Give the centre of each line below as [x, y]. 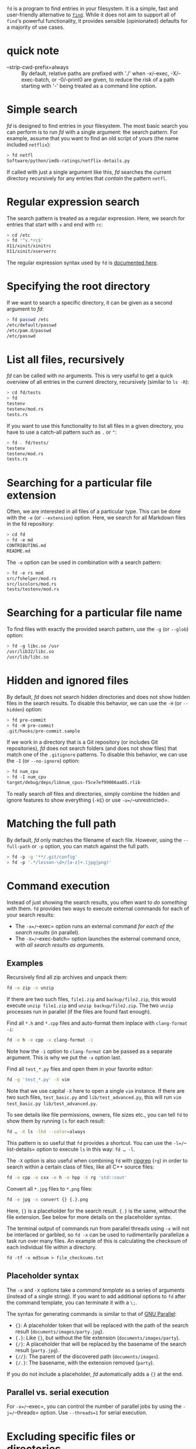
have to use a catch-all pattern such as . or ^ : [62, 432]
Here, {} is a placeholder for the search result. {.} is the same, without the [97, 1211]
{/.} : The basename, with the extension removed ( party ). [85, 1362]
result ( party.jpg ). [37, 1350]
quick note [33, 51]
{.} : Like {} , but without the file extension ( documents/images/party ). [97, 1337]
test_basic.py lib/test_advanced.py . [52, 1103]
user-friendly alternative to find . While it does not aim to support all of [91, 15]
